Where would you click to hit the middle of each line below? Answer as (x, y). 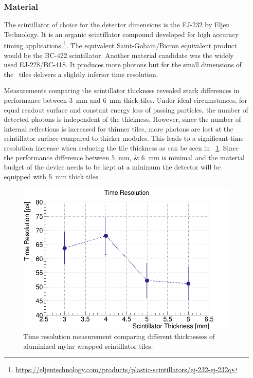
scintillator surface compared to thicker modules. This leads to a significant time (124, 138)
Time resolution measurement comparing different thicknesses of (119, 336)
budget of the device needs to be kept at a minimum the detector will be (112, 167)
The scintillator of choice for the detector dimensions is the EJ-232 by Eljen (117, 25)
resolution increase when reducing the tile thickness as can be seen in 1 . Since (121, 148)
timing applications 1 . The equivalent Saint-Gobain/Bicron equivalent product (120, 45)
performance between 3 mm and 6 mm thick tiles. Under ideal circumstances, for (126, 100)
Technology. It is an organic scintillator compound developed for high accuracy (121, 34)
